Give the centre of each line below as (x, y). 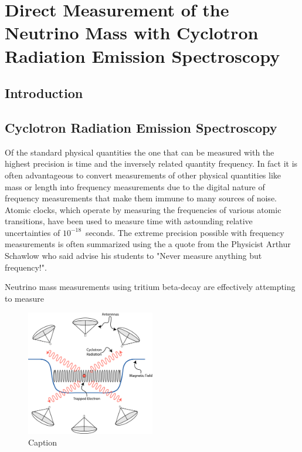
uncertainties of (33, 232)
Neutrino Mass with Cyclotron (132, 33)
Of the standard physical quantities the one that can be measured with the (140, 152)
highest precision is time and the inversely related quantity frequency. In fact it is (151, 163)
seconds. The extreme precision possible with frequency (185, 232)
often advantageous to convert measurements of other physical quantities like (143, 175)
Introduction (44, 93)
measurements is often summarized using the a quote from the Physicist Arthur (148, 244)
